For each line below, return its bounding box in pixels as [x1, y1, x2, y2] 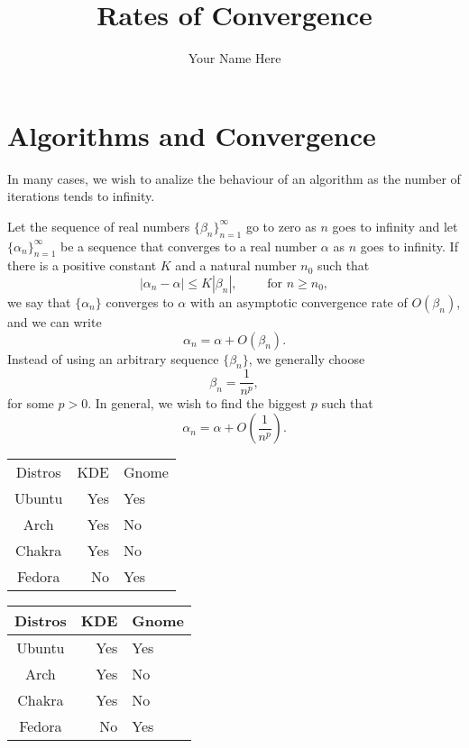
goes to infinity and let [332, 216, 458, 235]
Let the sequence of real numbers [7, 216, 190, 235]
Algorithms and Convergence [7, 116, 376, 153]
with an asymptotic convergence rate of [189, 293, 408, 312]
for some [7, 394, 54, 413]
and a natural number [175, 256, 297, 275]
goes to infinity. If [360, 236, 458, 255]
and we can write [7, 313, 102, 332]
